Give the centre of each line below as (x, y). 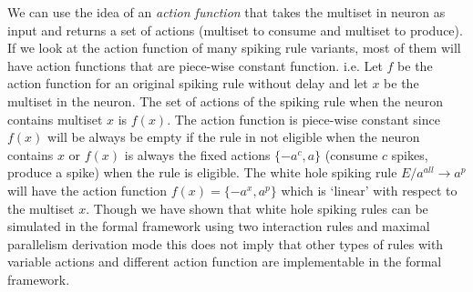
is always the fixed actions (197, 154)
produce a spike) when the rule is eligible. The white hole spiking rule (202, 172)
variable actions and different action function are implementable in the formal (225, 262)
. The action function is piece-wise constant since (303, 119)
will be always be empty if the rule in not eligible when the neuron (234, 137)
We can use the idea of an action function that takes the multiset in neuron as (226, 12)
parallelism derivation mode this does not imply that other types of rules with (226, 243)
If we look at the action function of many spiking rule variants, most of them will (234, 48)
